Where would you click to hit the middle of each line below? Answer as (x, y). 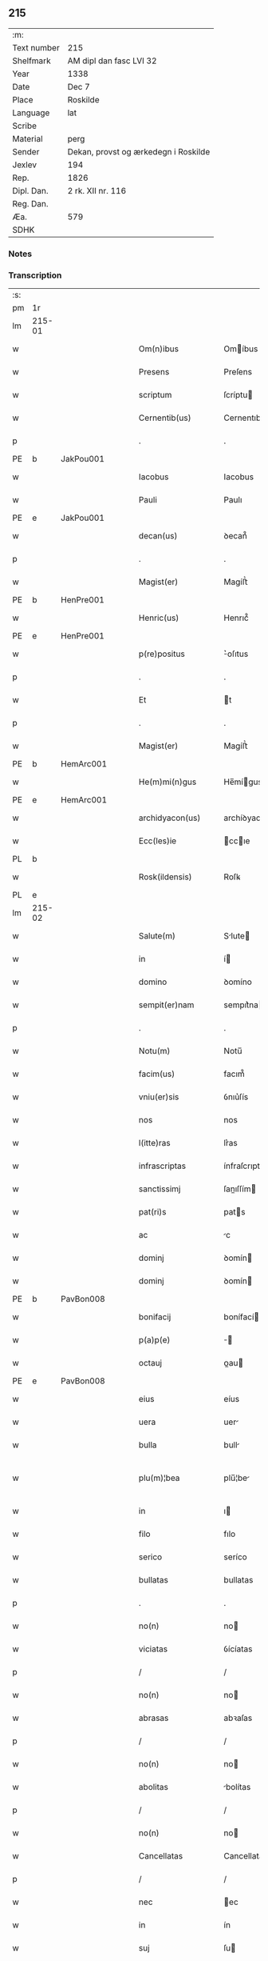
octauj (150, 1363)
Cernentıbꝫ (244, 418)
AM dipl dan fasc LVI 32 (112, 61)
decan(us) (158, 536)
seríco (235, 1557)
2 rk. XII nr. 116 (97, 190)
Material (28, 138)
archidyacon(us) (169, 818)
